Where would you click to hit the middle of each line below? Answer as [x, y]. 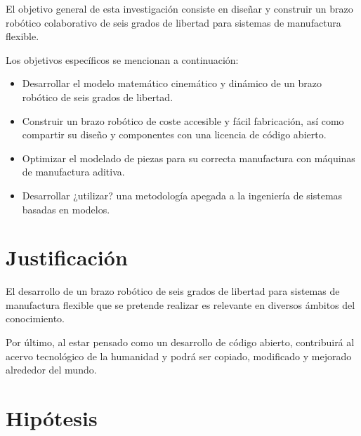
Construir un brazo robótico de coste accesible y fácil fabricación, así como [183, 120]
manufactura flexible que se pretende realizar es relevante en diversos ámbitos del [180, 304]
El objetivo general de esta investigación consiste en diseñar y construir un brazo [179, 8]
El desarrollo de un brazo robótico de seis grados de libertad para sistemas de [173, 291]
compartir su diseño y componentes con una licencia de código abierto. [174, 134]
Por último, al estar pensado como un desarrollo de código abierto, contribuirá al [180, 342]
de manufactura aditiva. [73, 172]
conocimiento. [35, 318]
